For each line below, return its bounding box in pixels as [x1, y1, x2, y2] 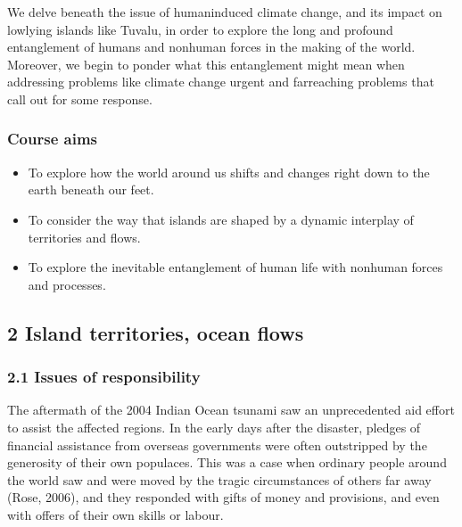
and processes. [28, 275, 106, 293]
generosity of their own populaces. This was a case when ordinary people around [7, 453, 447, 472]
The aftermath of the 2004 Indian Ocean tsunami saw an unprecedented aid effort [7, 400, 455, 419]
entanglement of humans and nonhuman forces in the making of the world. [7, 37, 416, 56]
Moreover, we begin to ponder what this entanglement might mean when [7, 54, 405, 73]
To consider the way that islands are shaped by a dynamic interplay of [28, 210, 414, 228]
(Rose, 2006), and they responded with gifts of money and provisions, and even [7, 488, 440, 506]
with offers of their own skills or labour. [7, 505, 224, 523]
